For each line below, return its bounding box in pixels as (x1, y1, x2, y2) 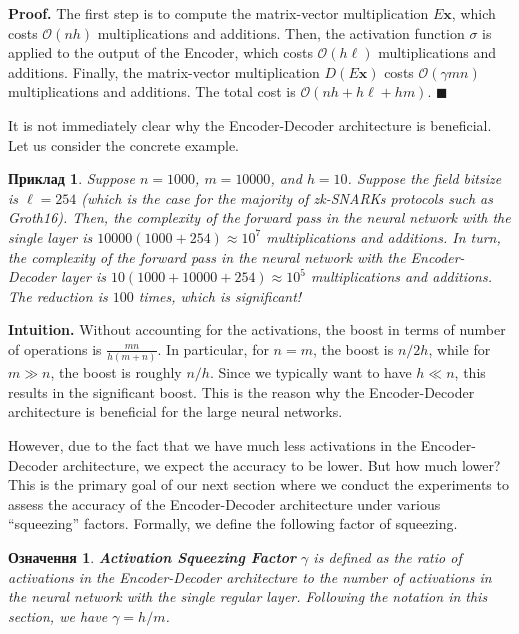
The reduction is (8, 285, 108, 306)
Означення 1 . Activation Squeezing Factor (8, 546, 297, 567)
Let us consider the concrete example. (8, 134, 239, 155)
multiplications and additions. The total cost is (8, 81, 296, 102)
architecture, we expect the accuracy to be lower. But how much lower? (62, 454, 501, 475)
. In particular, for (157, 338, 269, 359)
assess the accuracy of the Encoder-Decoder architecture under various (8, 493, 441, 514)
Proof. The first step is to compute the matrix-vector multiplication (8, 3, 429, 23)
